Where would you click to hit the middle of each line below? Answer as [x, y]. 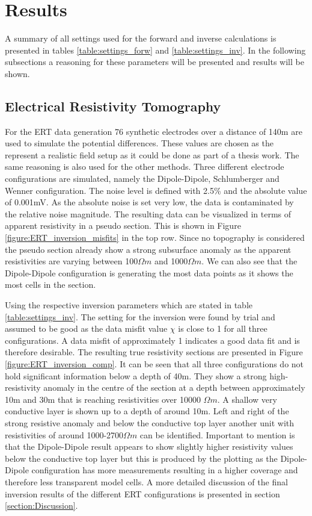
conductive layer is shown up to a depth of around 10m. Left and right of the [147, 411]
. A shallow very [247, 399]
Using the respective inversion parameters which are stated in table [129, 305]
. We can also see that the [249, 261]
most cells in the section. [50, 284]
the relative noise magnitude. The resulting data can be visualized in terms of [148, 213]
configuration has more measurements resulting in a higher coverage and [165, 470]
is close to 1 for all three [223, 328]
